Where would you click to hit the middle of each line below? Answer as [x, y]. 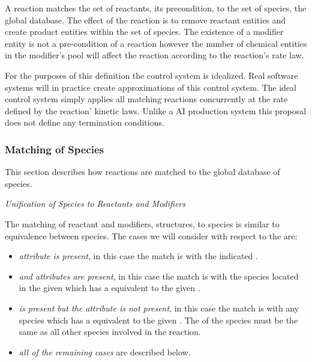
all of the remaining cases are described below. [105, 351]
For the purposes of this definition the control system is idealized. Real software [151, 75]
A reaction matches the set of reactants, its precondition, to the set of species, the [156, 8]
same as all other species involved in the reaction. [110, 332]
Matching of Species [55, 149]
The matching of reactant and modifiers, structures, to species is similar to [142, 223]
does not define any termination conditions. [85, 122]
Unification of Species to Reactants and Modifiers [95, 204]
